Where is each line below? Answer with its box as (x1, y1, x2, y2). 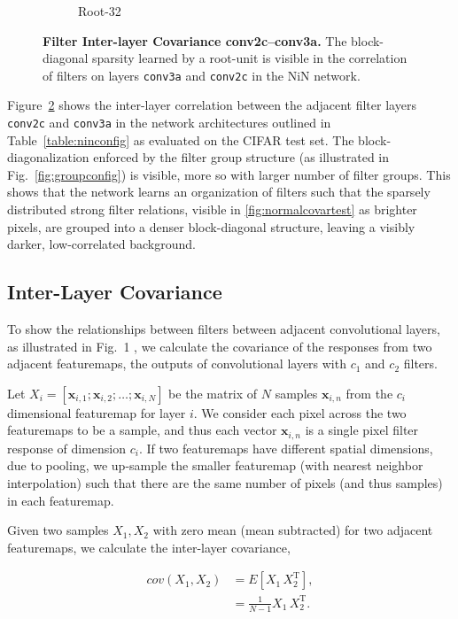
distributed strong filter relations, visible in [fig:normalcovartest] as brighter (7, 200, 417, 219)
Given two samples (7, 521, 109, 539)
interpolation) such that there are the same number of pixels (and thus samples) (7, 474, 443, 492)
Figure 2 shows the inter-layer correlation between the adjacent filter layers (7, 96, 416, 114)
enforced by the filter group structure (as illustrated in (93, 148, 390, 166)
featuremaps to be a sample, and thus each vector (7, 421, 277, 439)
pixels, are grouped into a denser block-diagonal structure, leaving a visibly (7, 217, 415, 236)
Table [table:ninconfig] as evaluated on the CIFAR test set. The (7, 130, 354, 149)
